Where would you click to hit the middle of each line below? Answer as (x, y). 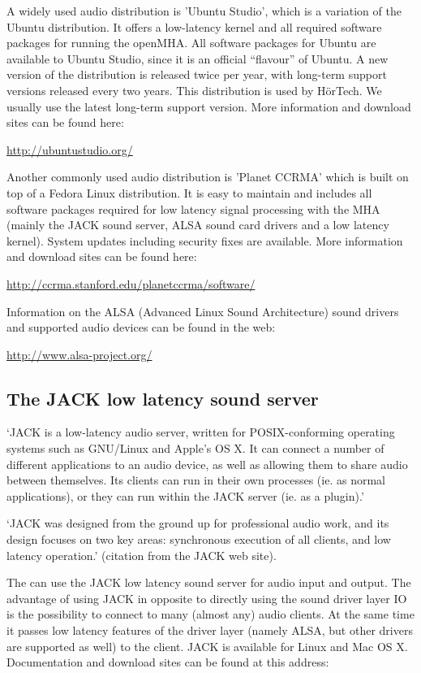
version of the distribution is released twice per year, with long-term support (197, 74)
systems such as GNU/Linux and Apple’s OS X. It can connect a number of (195, 448)
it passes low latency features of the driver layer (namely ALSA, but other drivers (210, 630)
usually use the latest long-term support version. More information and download (209, 106)
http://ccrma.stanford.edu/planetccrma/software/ (131, 283)
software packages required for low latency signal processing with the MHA (193, 208)
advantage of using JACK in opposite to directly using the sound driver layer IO (207, 598)
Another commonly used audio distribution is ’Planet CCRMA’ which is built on (208, 177)
